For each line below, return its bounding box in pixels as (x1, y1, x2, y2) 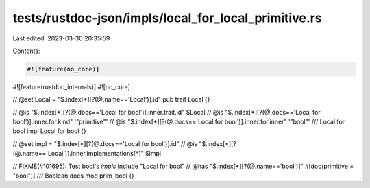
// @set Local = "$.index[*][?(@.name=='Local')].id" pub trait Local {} (12, 95, 210, 104)
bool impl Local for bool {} (12, 127, 86, 135)
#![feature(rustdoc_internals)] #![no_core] (12, 82, 130, 91)
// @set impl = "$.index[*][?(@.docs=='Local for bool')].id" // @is (12, 139, 198, 148)
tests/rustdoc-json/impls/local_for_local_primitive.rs (12, 10, 322, 25)
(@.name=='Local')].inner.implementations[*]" (12, 150, 144, 158)
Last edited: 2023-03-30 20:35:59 (12, 34, 110, 43)
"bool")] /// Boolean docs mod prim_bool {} (12, 172, 135, 180)
